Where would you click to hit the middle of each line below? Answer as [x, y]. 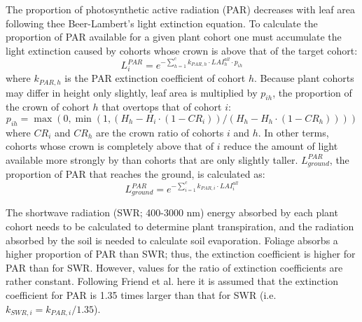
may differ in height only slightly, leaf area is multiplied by [132, 92]
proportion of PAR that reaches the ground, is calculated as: [135, 174]
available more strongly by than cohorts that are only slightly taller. [152, 159]
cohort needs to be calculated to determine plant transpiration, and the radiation [180, 226]
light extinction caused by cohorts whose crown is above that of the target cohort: [182, 50]
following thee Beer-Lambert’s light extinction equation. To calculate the [162, 23]
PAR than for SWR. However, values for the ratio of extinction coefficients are [174, 267]
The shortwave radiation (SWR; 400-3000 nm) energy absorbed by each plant [172, 212]
